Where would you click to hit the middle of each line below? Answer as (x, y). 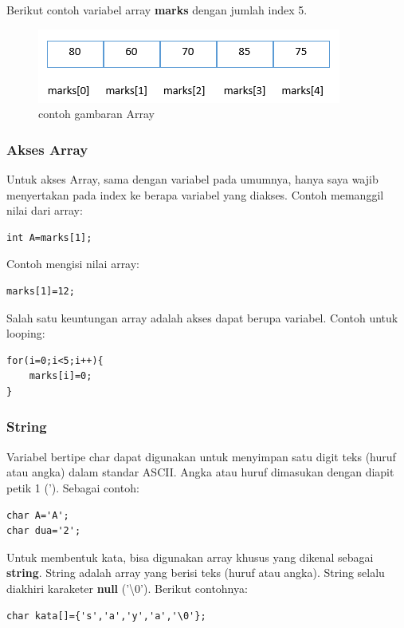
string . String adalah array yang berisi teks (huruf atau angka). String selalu (196, 573)
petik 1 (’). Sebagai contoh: (73, 487)
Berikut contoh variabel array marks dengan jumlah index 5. (157, 10)
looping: (26, 333)
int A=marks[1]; (49, 237)
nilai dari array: (45, 210)
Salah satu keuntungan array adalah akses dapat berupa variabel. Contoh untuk (202, 317)
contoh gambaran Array (96, 114)
